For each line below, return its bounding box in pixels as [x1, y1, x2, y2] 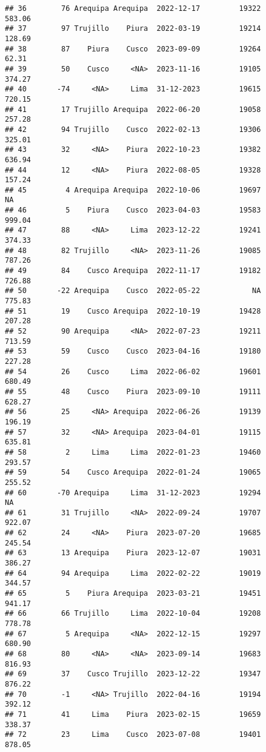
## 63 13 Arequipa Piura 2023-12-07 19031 [5, 549, 261, 558]
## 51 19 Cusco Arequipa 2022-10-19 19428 [5, 306, 261, 315]
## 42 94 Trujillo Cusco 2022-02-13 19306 [5, 125, 261, 134]
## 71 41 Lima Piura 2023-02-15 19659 [5, 710, 261, 719]
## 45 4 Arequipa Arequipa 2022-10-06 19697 [5, 185, 261, 194]
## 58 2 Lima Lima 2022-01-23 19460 [5, 447, 261, 457]
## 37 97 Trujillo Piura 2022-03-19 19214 [5, 24, 261, 33]
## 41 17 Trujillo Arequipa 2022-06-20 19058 [5, 105, 261, 114]
